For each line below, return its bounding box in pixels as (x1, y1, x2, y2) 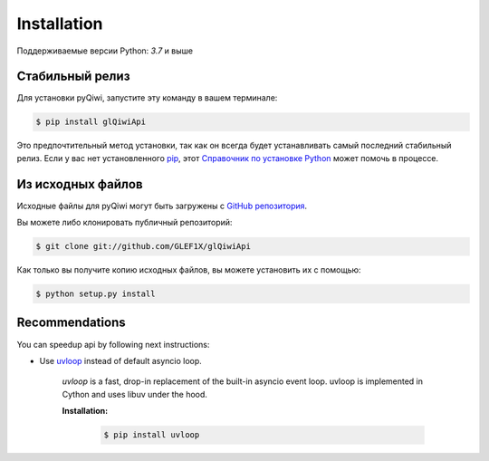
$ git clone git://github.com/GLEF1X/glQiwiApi (35, 241, 251, 252)
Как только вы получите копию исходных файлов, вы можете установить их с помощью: (16, 264, 361, 275)
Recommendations (16, 315, 126, 331)
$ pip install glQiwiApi (35, 117, 147, 127)
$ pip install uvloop (103, 430, 200, 440)
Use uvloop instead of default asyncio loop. (39, 355, 203, 366)
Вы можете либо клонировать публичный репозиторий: (16, 217, 233, 228)
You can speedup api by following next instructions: (16, 339, 210, 350)
